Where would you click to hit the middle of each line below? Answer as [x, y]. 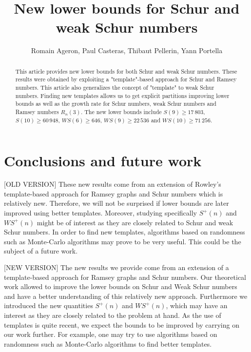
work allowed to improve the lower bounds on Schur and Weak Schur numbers [121, 286]
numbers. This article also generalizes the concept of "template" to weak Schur [115, 88]
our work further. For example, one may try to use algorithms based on [111, 334]
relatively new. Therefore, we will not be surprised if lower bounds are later [116, 203]
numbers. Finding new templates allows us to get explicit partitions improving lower [122, 95]
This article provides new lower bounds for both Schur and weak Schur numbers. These [126, 71]
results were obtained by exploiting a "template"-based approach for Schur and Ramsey [126, 79]
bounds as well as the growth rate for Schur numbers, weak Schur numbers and [116, 104]
